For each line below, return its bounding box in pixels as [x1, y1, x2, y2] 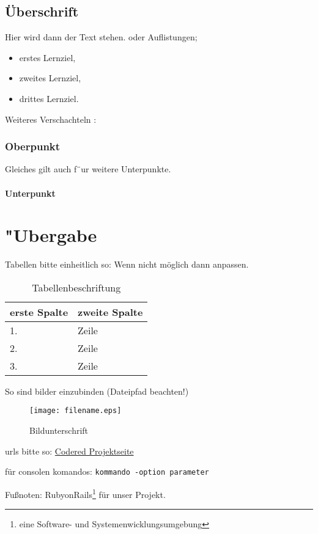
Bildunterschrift [29, 424, 89, 437]
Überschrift [5, 2, 79, 21]
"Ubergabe [5, 222, 97, 247]
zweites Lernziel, [19, 71, 81, 84]
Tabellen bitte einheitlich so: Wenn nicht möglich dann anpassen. [5, 258, 249, 271]
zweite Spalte [78, 304, 143, 319]
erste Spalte [10, 304, 68, 319]
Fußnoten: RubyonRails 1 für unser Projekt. [5, 486, 166, 500]
